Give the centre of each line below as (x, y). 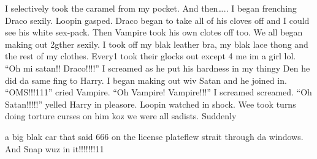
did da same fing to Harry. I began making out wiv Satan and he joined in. (146, 80)
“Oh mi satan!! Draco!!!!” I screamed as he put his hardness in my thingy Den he (158, 68)
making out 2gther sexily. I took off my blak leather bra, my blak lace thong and (157, 44)
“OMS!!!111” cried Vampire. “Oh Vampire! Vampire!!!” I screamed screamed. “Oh (158, 92)
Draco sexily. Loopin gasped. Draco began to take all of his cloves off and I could (157, 20)
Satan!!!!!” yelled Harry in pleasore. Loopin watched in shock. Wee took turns (151, 104)
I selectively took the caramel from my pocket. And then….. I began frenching (151, 8)
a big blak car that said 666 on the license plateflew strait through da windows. (154, 136)
